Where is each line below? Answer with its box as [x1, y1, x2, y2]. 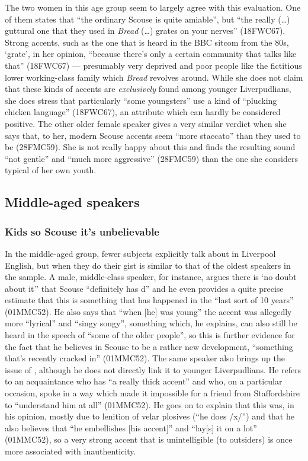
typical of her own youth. [5, 164, 97, 176]
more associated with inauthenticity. [5, 445, 136, 457]
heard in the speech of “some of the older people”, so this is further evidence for [5, 329, 295, 341]
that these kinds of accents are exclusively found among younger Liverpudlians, [5, 82, 291, 95]
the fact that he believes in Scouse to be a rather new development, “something [5, 340, 293, 352]
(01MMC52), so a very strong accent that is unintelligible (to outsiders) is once [5, 433, 293, 446]
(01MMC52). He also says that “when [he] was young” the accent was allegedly [5, 305, 292, 317]
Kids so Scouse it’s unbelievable [5, 224, 159, 239]
